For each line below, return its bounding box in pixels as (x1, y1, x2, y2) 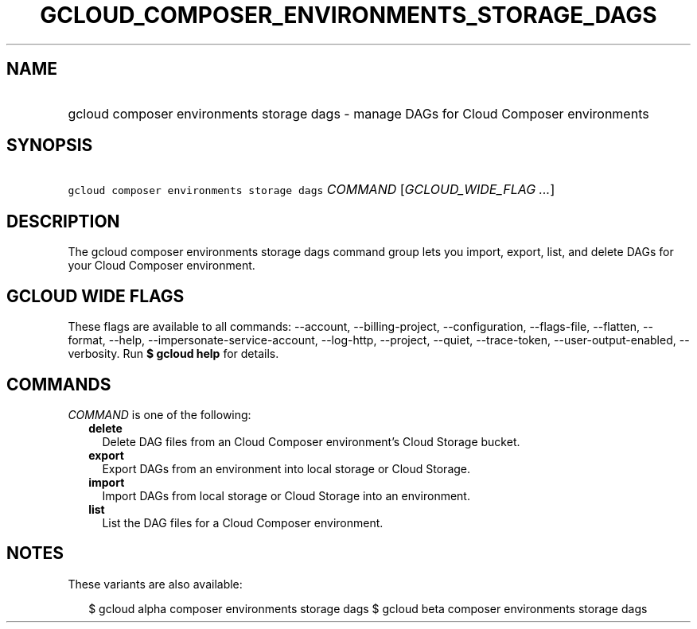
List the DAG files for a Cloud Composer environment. (102, 515, 384, 530)
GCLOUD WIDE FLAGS (6, 285, 185, 306)
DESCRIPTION (6, 211, 120, 231)
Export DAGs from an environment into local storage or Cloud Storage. (102, 461, 471, 476)
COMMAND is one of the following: (68, 407, 251, 421)
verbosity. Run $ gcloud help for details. (68, 347, 279, 361)
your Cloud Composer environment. (68, 258, 255, 273)
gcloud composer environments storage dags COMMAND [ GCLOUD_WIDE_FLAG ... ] (68, 181, 555, 198)
